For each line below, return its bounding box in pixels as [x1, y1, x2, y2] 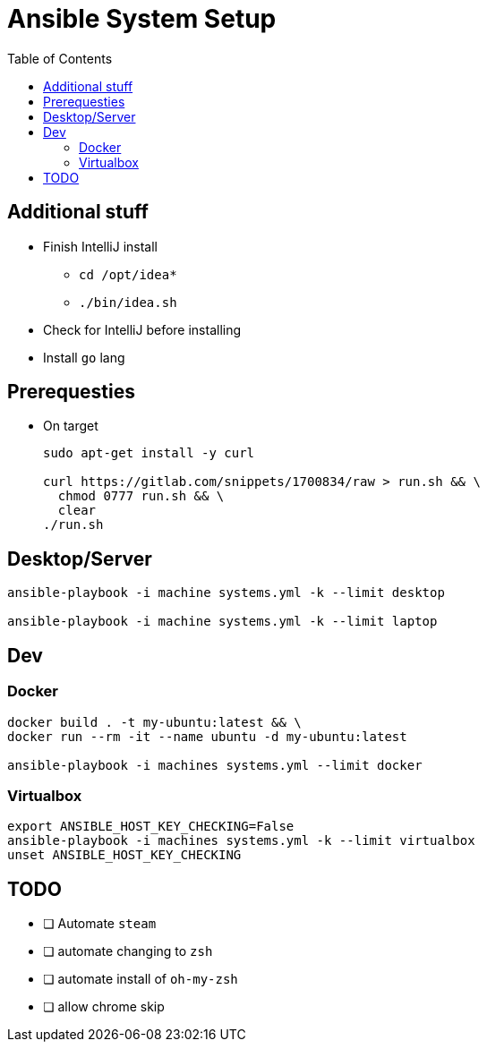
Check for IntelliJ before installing [43, 321, 242, 337]
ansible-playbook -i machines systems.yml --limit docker [7, 757, 423, 772]
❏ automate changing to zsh [43, 943, 213, 959]
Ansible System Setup [7, 4, 277, 34]
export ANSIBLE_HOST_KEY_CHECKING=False [7, 819, 295, 834]
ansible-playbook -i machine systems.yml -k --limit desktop [7, 585, 445, 601]
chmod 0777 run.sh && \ [57, 489, 225, 504]
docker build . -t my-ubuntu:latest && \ [7, 714, 302, 729]
